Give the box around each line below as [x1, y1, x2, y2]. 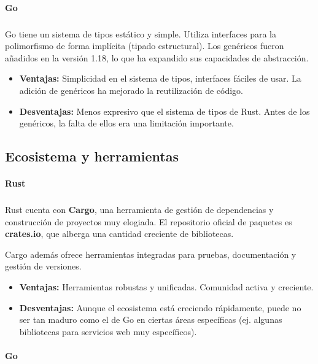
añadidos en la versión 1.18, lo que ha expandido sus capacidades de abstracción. [5, 51, 309, 64]
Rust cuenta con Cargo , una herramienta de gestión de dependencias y [5, 203, 274, 216]
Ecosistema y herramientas [5, 147, 179, 166]
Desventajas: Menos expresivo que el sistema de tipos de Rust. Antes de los [19, 104, 310, 117]
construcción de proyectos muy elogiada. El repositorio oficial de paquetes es [5, 215, 292, 228]
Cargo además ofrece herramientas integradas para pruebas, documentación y [5, 247, 297, 260]
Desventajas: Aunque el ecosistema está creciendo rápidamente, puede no [19, 301, 301, 314]
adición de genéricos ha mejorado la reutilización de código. [19, 83, 243, 96]
